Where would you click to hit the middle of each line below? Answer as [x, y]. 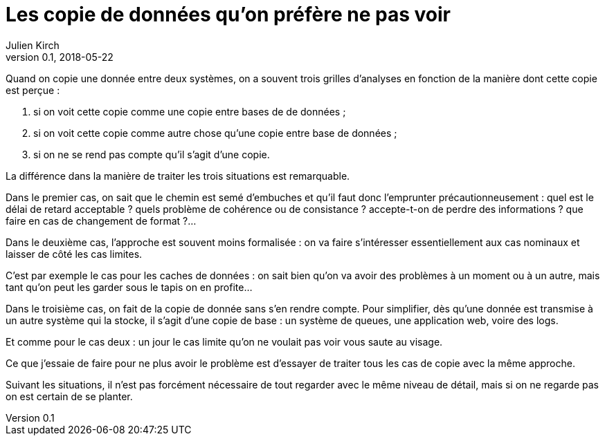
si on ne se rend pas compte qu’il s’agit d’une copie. [152, 154]
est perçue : [33, 90]
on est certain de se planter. [69, 396]
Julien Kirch [33, 45]
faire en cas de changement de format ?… [101, 220]
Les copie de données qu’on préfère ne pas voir [228, 15]
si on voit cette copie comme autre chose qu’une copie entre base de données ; [215, 133]
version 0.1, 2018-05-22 [60, 57]
